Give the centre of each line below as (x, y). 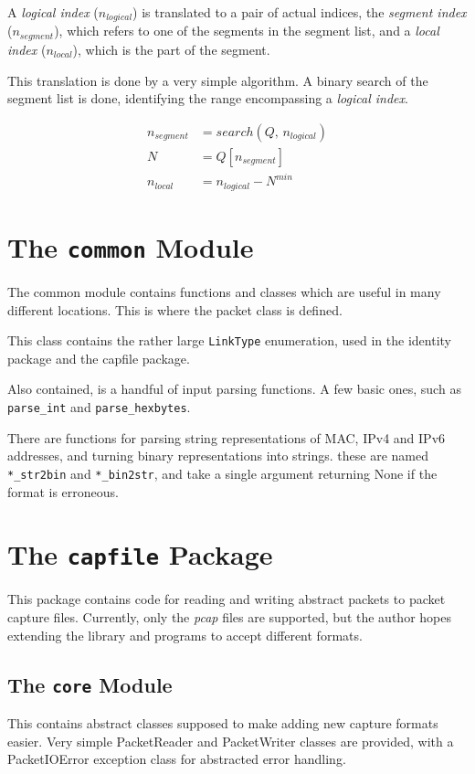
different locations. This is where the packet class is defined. (175, 309)
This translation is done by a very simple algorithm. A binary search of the (218, 80)
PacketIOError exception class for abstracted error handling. (177, 759)
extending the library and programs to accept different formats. (185, 635)
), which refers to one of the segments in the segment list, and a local (247, 31)
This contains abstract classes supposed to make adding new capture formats (223, 722)
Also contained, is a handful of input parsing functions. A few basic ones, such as (234, 389)
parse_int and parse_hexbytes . (99, 407)
